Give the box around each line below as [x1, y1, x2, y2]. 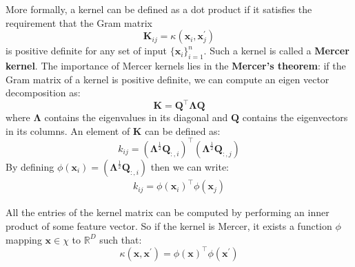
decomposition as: [6, 85, 81, 100]
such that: [99, 232, 142, 246]
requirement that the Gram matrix [6, 15, 152, 30]
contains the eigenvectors [242, 110, 348, 125]
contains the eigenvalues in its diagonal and [44, 110, 228, 125]
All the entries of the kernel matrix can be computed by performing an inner [6, 205, 329, 220]
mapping [6, 232, 42, 246]
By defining [6, 159, 54, 173]
